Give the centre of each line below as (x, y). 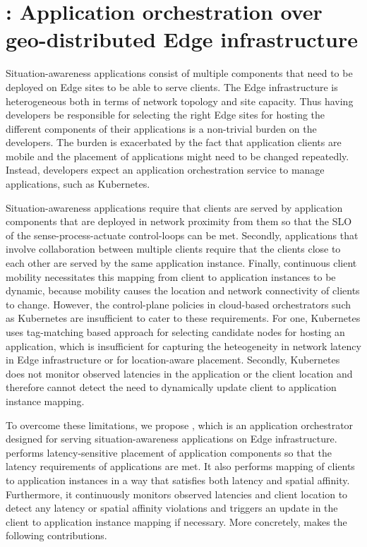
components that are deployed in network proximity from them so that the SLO (179, 221)
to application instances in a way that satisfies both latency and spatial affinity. (178, 480)
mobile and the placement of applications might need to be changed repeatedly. (178, 156)
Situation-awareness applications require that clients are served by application (174, 207)
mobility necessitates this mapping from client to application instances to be (171, 276)
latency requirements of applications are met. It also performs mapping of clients (180, 466)
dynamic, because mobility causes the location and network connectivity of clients (183, 290)
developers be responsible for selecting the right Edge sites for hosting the (166, 115)
